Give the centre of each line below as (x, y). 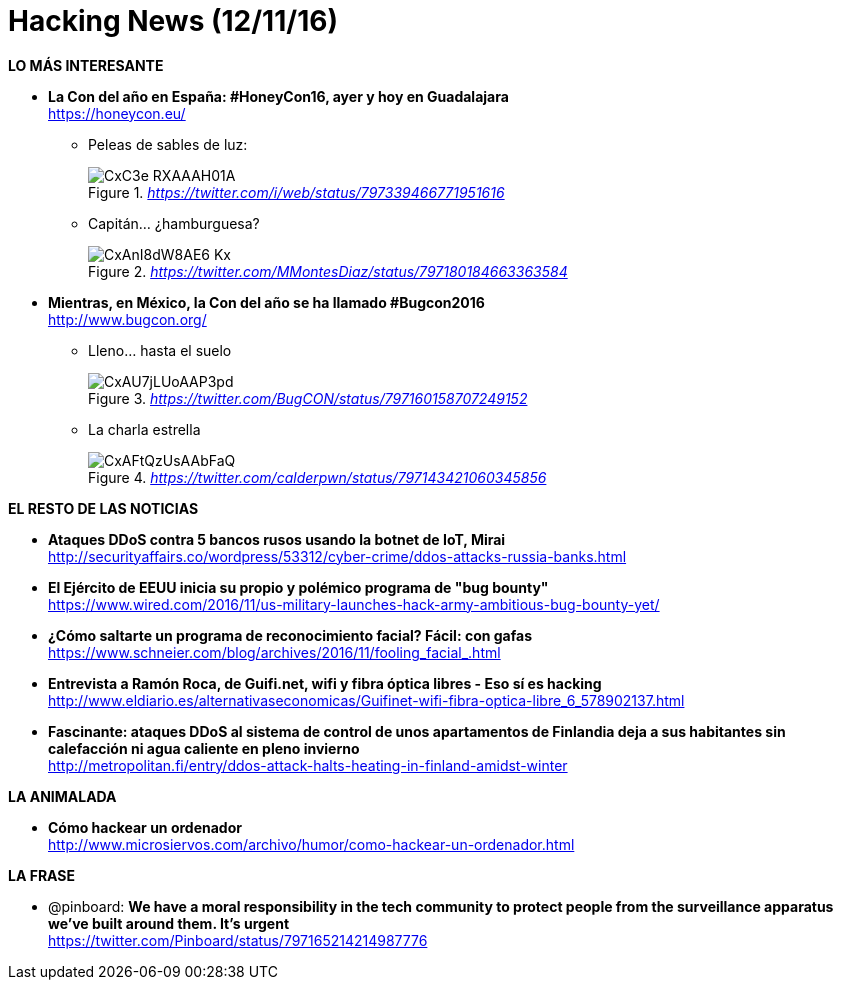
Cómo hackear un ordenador (145, 827)
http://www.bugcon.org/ (127, 319)
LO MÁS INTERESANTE (86, 65)
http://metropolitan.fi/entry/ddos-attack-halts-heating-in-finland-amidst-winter (308, 765)
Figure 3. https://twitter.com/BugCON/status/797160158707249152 (308, 398)
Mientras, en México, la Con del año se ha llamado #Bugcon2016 (266, 302)
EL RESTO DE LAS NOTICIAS (103, 508)
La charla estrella (144, 429)
